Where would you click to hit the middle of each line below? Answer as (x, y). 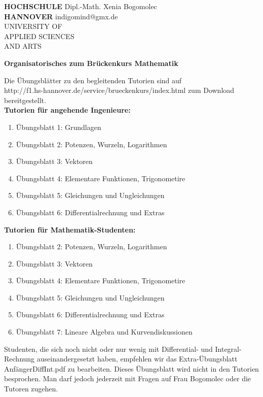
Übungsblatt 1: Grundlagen (59, 127)
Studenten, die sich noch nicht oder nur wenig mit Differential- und (108, 349)
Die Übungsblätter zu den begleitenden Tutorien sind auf (93, 80)
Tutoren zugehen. (31, 389)
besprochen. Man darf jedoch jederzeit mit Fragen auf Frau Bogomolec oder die (128, 378)
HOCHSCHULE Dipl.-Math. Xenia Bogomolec (81, 6)
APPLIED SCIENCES (39, 36)
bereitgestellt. (25, 100)
